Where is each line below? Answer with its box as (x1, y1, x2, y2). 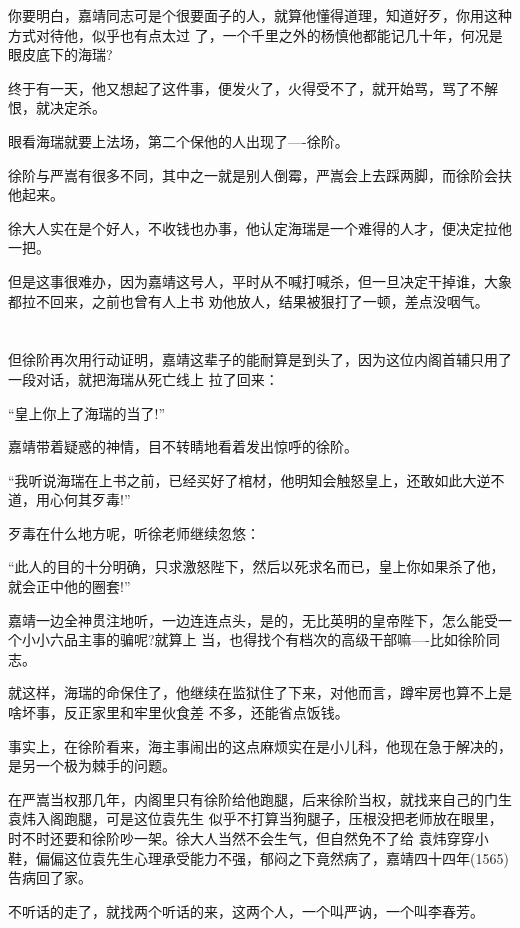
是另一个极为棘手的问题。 (8, 755, 176, 776)
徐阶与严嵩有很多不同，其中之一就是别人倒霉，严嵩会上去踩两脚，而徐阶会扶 (8, 164, 512, 185)
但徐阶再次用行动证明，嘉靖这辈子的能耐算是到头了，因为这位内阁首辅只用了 (8, 349, 512, 370)
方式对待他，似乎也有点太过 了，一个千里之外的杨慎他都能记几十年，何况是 (8, 24, 503, 45)
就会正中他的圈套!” (8, 576, 131, 597)
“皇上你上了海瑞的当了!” (8, 402, 166, 423)
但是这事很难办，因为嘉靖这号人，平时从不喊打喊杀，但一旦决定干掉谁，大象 (8, 270, 512, 291)
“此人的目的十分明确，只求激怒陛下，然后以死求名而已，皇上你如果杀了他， (8, 556, 505, 577)
